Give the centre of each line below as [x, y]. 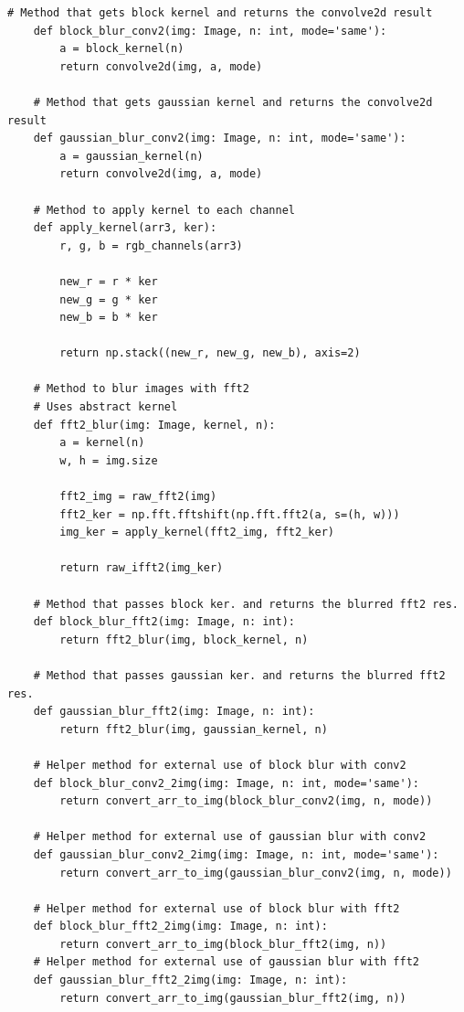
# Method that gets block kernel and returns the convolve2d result [220, 13]
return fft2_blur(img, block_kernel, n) [184, 639]
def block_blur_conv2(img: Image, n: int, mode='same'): [210, 31]
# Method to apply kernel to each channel [164, 210]
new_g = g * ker [109, 299]
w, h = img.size [109, 460]
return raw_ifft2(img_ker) [142, 568]
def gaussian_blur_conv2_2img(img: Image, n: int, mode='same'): [236, 854]
